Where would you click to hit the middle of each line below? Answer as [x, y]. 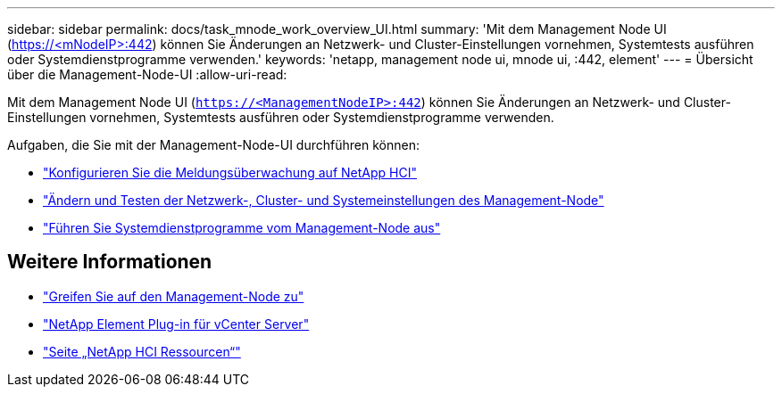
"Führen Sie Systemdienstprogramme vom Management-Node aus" [242, 228]
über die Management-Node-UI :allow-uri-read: [147, 74]
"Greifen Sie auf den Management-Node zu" [174, 296]
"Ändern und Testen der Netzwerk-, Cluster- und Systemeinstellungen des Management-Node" [324, 200]
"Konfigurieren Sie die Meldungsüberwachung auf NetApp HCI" [230, 172]
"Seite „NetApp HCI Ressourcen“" [142, 351]
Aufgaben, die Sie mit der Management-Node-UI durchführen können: [213, 145]
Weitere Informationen [110, 262]
